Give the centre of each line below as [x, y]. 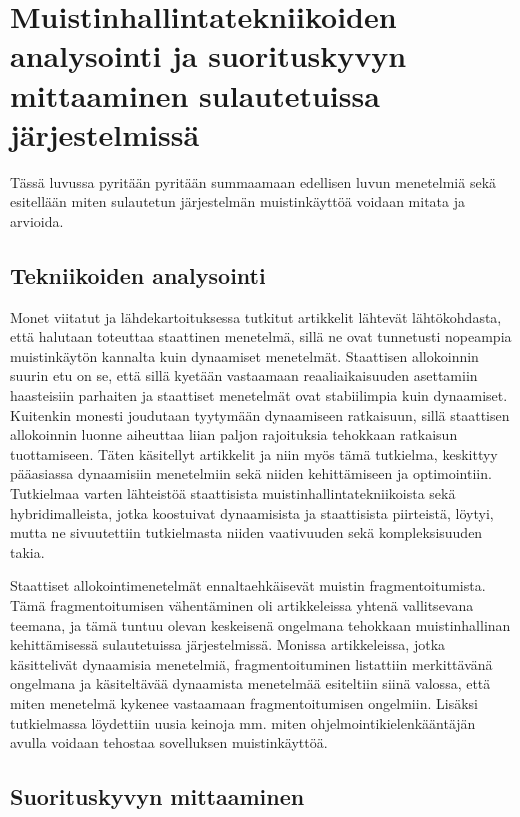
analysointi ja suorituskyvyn [208, 55]
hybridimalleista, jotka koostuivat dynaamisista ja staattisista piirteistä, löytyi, [252, 512]
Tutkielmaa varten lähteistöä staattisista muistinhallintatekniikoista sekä [233, 493]
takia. [27, 551]
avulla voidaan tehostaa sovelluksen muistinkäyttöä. [169, 742]
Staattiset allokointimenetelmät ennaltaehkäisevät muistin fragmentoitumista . [248, 585]
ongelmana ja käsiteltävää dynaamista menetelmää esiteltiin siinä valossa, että [250, 683]
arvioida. [37, 220]
